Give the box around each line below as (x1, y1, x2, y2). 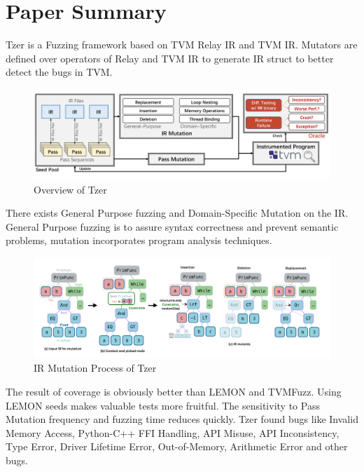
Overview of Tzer (34, 182, 107, 196)
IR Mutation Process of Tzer (34, 360, 157, 375)
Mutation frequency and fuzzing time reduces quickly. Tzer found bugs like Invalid (6, 412, 358, 426)
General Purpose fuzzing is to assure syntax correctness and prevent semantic (6, 219, 339, 234)
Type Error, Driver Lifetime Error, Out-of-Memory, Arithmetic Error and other (6, 439, 348, 454)
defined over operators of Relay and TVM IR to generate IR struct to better (6, 50, 334, 65)
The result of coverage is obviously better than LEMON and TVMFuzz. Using (6, 384, 342, 398)
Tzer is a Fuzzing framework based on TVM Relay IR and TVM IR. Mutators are (6, 37, 358, 52)
